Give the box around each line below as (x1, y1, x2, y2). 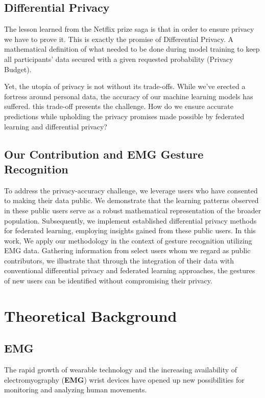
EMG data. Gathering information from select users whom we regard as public (4, 245, 251, 256)
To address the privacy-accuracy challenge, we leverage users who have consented (4, 185, 258, 195)
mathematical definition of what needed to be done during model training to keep (4, 43, 260, 54)
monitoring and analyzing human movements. (4, 384, 147, 395)
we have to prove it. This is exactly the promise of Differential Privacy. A (4, 33, 234, 44)
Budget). (4, 63, 32, 74)
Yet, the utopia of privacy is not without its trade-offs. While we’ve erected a (4, 81, 246, 92)
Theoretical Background (4, 305, 177, 326)
